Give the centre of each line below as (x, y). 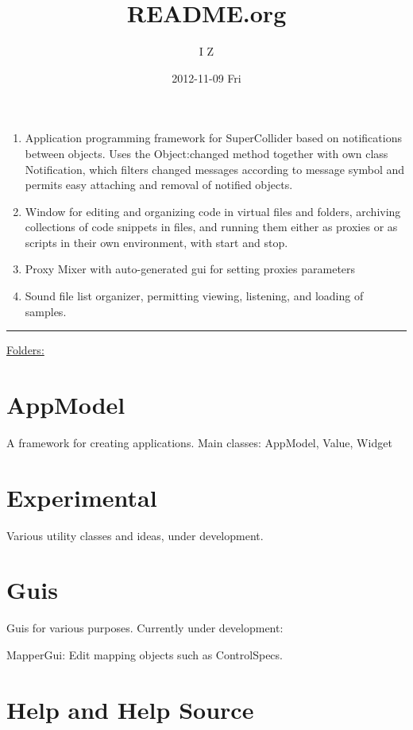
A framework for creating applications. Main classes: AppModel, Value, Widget (199, 442)
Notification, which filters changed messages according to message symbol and (215, 169)
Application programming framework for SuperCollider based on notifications (213, 138)
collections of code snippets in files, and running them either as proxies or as (211, 227)
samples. (46, 311)
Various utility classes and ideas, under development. (135, 535)
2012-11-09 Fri (206, 77)
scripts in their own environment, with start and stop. (156, 242)
